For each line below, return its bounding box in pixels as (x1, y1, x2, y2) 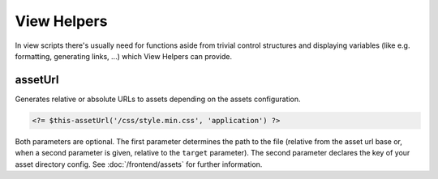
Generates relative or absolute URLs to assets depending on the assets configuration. (15, 94, 301, 104)
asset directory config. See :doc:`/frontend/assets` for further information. (15, 159, 263, 169)
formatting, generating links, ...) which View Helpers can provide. (15, 51, 233, 61)
